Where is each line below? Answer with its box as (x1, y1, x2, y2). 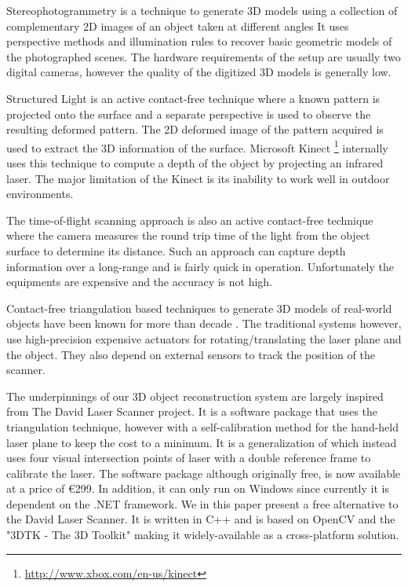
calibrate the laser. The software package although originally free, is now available (6, 464, 401, 481)
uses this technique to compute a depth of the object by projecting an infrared (6, 155, 384, 171)
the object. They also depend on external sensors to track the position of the (6, 346, 375, 362)
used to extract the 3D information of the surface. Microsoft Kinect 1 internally (6, 137, 388, 156)
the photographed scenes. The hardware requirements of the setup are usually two (6, 48, 401, 64)
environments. (6, 185, 74, 202)
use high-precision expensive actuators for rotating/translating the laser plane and (6, 330, 402, 347)
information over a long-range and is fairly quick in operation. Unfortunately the (6, 258, 394, 274)
